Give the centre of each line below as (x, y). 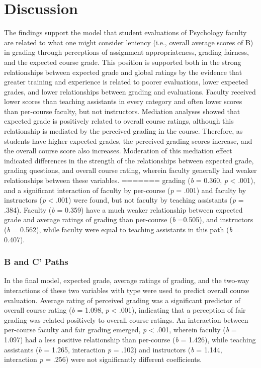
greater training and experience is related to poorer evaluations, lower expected (126, 82)
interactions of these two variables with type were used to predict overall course (127, 290)
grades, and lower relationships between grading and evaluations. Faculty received (130, 91)
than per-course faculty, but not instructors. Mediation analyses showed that (122, 111)
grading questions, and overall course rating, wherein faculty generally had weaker (130, 170)
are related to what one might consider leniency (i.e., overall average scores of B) (129, 42)
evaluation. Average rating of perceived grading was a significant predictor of (122, 300)
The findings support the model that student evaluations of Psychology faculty (125, 32)
